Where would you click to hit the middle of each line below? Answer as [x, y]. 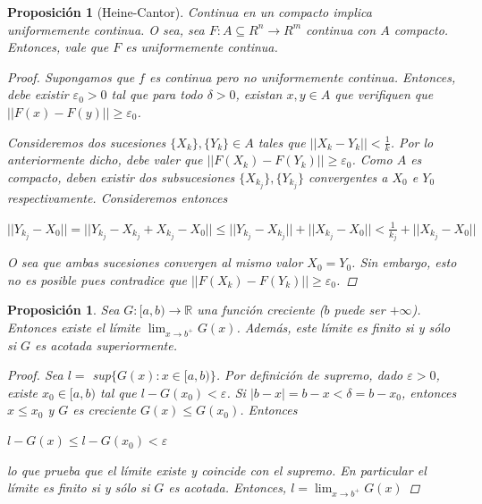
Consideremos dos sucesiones [87, 142]
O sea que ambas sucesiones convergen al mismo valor [155, 262]
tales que [282, 142]
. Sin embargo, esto [404, 262]
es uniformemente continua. [202, 47]
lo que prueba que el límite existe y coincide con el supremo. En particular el [217, 470]
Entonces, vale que [58, 47]
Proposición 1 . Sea [63, 310]
